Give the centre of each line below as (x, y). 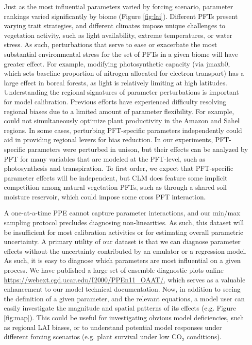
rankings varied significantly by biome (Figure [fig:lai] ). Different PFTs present (121, 16)
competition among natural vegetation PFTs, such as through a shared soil (116, 187)
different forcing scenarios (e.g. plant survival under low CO (93, 337)
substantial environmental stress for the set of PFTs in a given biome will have (121, 54)
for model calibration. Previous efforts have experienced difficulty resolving (115, 101)
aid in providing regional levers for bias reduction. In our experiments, (109, 140)
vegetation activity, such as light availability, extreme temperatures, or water (118, 35)
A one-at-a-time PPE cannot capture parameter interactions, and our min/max (122, 213)
